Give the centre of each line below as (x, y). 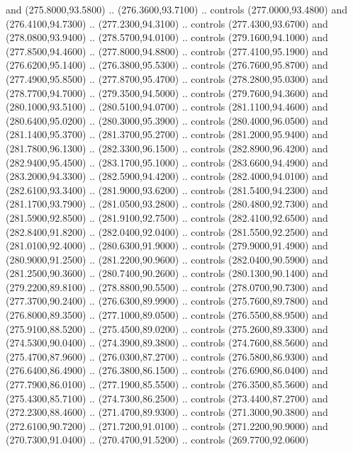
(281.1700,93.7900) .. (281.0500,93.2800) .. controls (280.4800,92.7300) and (167, 204)
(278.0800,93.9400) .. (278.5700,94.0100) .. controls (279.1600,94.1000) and (167, 37)
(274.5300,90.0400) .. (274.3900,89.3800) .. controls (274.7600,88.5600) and (167, 343)
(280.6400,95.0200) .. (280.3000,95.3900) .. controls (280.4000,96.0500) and (167, 120)
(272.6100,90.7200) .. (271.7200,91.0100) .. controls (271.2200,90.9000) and (167, 425)
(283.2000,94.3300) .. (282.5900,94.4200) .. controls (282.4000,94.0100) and (167, 176)
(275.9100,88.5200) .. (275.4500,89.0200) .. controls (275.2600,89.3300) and (167, 328)
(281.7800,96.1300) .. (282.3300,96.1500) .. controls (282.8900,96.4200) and (167, 148)
